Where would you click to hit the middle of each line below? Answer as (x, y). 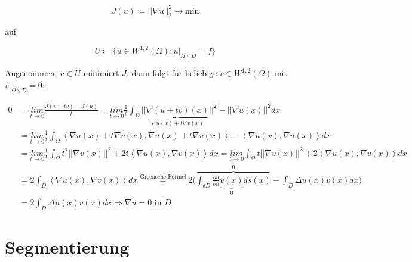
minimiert (101, 73)
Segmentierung (67, 247)
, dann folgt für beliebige (172, 73)
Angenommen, (31, 73)
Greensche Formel (163, 177)
